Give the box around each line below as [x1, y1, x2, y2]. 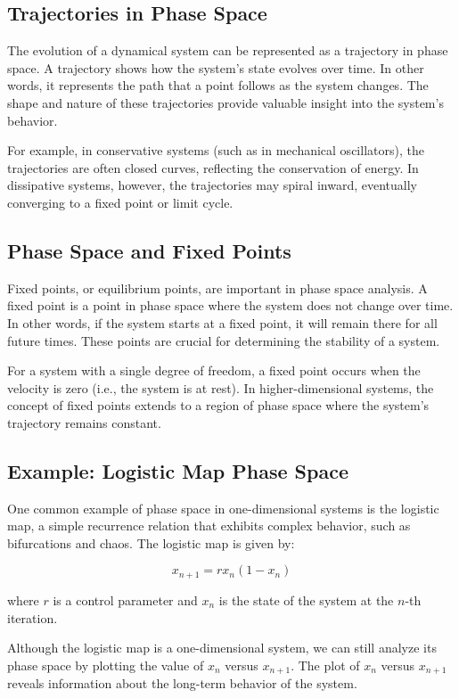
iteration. [7, 608, 58, 627]
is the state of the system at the [218, 590, 394, 609]
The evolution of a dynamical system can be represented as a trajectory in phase [7, 41, 448, 60]
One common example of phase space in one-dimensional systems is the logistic [7, 498, 439, 517]
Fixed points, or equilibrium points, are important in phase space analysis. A [7, 278, 428, 297]
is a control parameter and [53, 590, 198, 609]
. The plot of [291, 655, 360, 674]
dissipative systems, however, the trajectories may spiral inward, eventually [7, 176, 417, 194]
